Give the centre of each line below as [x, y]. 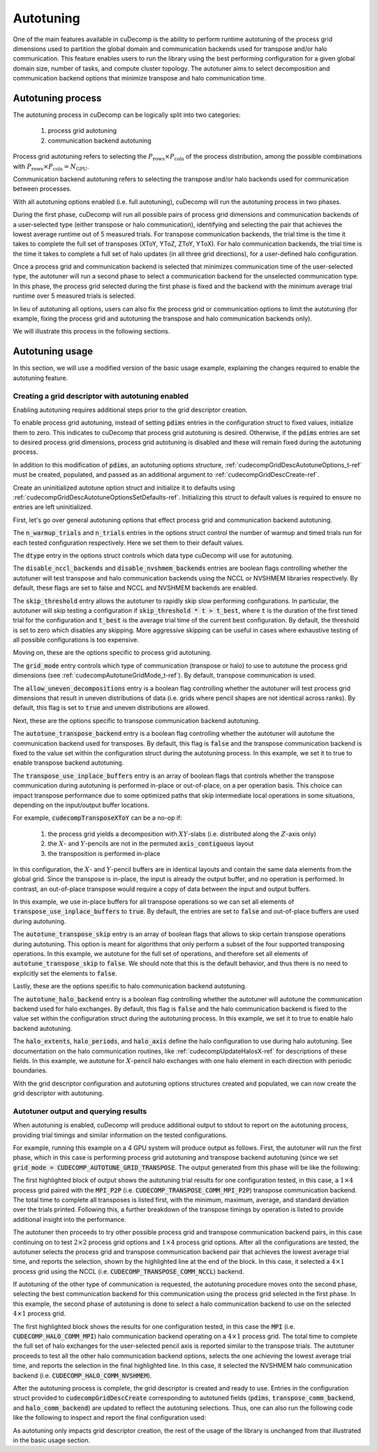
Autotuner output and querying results [80, 1111]
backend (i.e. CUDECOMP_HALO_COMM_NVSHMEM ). [82, 1375]
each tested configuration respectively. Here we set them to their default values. [128, 543]
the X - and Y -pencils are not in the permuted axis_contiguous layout [151, 844]
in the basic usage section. [52, 1440]
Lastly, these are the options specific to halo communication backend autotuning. [130, 986]
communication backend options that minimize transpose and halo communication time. [140, 78]
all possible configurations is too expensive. [76, 640]
